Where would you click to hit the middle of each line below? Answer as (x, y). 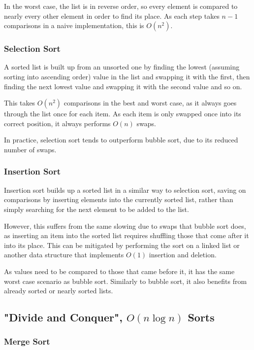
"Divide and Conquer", (63, 317)
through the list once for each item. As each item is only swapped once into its (123, 114)
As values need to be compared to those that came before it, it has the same (119, 271)
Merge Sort (27, 341)
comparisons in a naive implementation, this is (74, 25)
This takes (20, 103)
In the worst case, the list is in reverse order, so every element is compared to (121, 6)
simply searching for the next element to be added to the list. (96, 209)
